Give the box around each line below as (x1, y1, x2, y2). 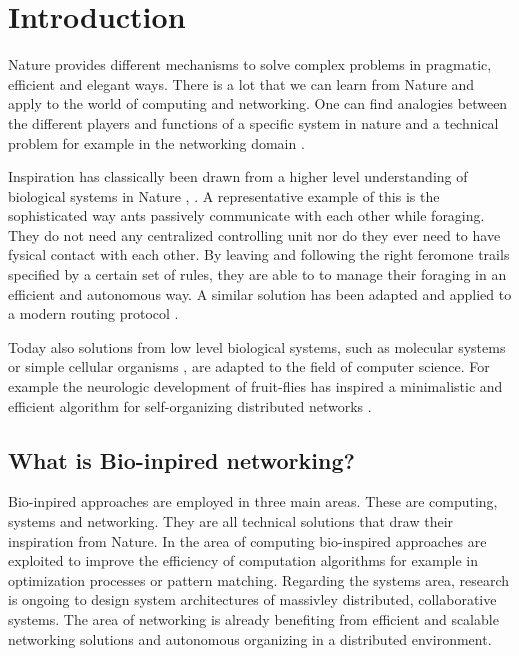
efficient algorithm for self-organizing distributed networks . (8, 395, 372, 416)
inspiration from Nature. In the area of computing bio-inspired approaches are (8, 530, 487, 551)
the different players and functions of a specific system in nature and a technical (8, 112, 499, 133)
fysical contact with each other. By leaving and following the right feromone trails (8, 244, 510, 265)
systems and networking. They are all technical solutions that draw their (8, 511, 454, 532)
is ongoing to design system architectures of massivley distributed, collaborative (8, 589, 497, 610)
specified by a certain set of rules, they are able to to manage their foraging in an (8, 264, 507, 285)
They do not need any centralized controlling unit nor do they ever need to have (8, 224, 501, 245)
